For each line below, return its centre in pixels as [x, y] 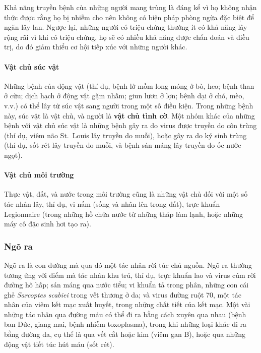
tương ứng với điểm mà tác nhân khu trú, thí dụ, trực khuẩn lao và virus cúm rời [130, 275]
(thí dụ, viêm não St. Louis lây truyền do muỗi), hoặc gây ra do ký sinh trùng [125, 135]
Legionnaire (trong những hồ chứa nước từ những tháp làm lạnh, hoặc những [124, 214]
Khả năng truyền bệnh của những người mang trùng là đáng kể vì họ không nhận [130, 7]
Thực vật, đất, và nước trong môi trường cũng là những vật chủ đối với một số [126, 194]
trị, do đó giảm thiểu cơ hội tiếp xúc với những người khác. [96, 47]
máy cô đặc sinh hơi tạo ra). [48, 224]
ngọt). [13, 155]
